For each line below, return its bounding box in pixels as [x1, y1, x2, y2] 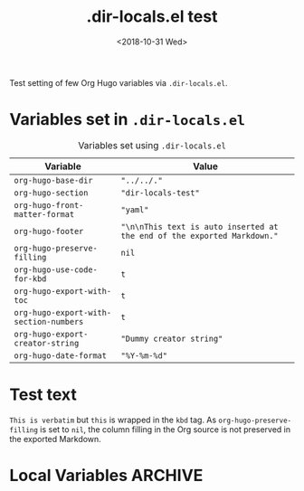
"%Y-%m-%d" [120, 350, 167, 361]
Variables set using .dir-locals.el [78, 138, 226, 151]
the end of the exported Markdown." [120, 231, 279, 241]
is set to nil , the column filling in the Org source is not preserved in [40, 423, 291, 435]
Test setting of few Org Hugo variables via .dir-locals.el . [9, 77, 228, 88]
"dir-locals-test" [120, 187, 201, 198]
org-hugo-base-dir [14, 175, 93, 185]
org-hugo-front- [14, 200, 84, 210]
